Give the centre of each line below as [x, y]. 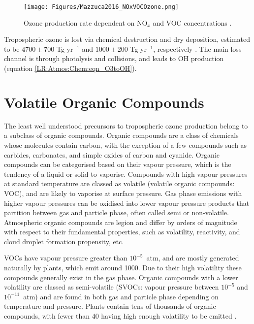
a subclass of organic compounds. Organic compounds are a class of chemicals [121, 135]
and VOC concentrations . [192, 22]
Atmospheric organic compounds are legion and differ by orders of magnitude [121, 222]
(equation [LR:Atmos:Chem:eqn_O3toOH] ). [70, 68]
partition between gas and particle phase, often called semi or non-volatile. [116, 212]
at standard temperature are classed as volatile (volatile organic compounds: [119, 183]
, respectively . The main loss [197, 49]
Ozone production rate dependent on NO [86, 22]
